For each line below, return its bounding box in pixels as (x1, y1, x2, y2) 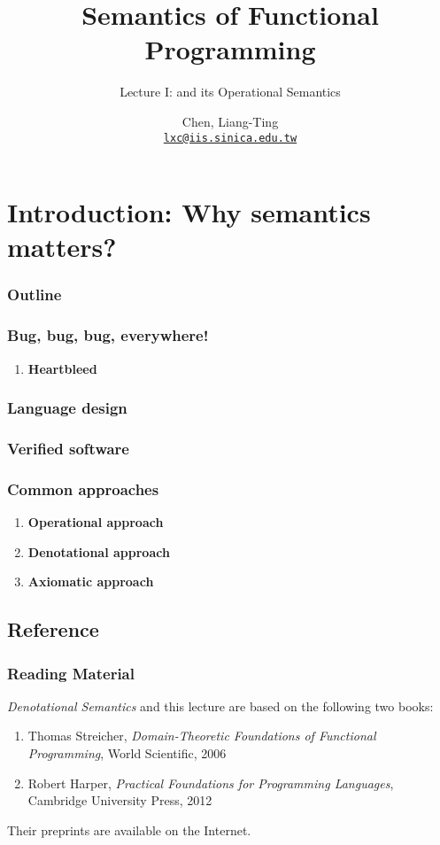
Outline (7, 283, 62, 306)
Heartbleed (27, 359, 97, 377)
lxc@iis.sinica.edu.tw (163, 131, 297, 144)
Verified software (7, 437, 129, 459)
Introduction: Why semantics (7, 194, 371, 230)
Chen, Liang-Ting (181, 112, 279, 130)
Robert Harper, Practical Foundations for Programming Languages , (27, 773, 394, 792)
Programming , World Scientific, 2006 (27, 744, 227, 763)
